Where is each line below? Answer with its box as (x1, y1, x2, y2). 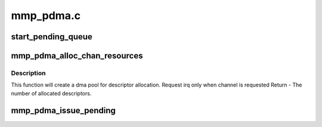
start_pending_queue (11, 32, 92, 42)
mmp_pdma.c (11, 9, 80, 22)
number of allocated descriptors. (11, 89, 92, 97)
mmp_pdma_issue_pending (11, 105, 116, 116)
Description (11, 69, 46, 77)
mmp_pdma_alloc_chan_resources (11, 51, 143, 61)
